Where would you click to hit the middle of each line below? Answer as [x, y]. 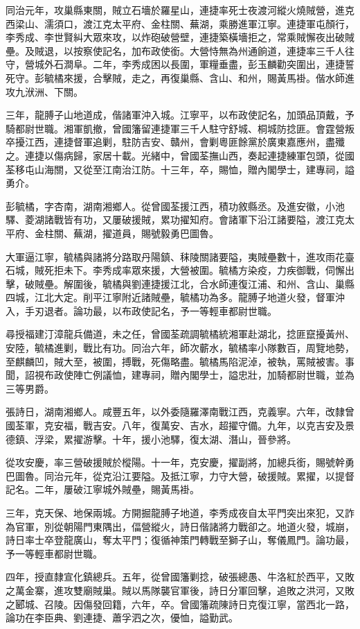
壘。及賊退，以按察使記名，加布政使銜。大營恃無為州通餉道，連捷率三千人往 [180, 50]
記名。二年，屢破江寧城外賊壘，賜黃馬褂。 [102, 489]
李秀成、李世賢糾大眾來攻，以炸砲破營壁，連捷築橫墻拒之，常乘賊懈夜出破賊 [180, 37]
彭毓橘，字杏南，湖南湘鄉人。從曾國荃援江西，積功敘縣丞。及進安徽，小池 [175, 206]
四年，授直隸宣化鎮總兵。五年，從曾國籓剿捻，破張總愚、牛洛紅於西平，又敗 [180, 577]
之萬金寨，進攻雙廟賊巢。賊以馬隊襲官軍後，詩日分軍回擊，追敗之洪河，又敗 [180, 590]
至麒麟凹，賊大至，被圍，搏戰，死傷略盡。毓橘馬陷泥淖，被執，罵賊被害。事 [180, 361]
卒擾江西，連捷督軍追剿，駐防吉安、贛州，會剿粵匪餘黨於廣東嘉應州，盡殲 [175, 142]
